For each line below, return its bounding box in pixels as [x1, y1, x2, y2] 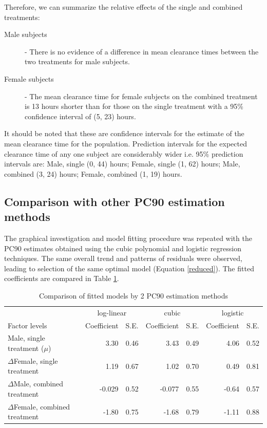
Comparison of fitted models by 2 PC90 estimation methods [39, 290, 228, 301]
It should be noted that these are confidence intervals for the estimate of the [4, 128, 244, 139]
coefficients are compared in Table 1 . [4, 273, 119, 284]
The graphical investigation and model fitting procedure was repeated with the [4, 232, 252, 243]
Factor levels [8, 320, 47, 330]
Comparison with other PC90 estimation [4, 193, 225, 209]
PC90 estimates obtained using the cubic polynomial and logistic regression [4, 243, 241, 253]
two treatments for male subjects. [25, 56, 130, 67]
